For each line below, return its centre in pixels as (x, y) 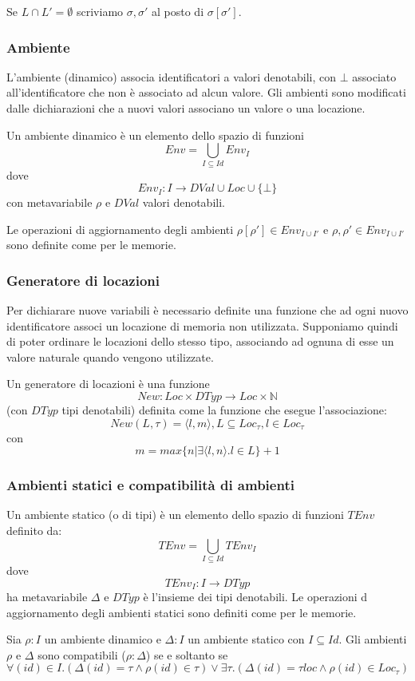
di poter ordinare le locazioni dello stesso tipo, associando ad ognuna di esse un (200, 341)
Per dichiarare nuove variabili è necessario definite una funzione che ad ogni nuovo (207, 310)
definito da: (34, 531)
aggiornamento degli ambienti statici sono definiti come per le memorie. (182, 612)
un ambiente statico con (246, 639)
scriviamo (100, 11)
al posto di (178, 11)
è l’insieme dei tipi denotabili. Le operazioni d (255, 597)
